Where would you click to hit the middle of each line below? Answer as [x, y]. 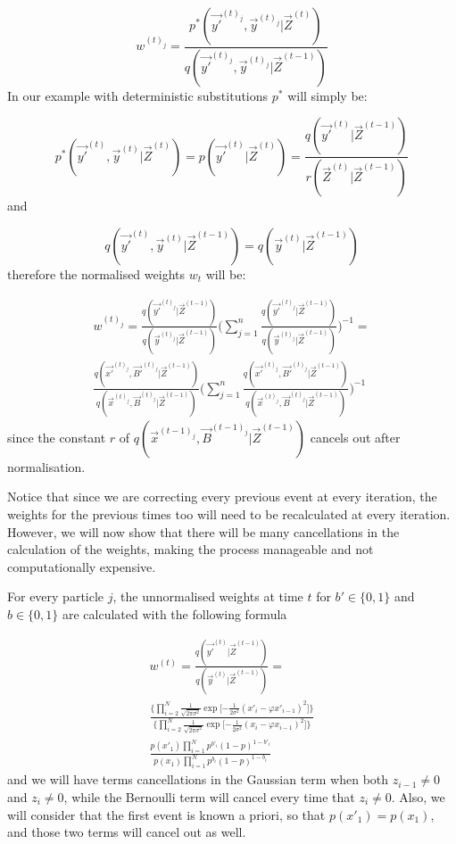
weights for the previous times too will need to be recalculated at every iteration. [229, 514]
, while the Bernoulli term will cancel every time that [209, 797]
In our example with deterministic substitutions [138, 95]
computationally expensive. [82, 566]
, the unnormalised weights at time [208, 596]
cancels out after [355, 437]
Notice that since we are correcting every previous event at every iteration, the [222, 496]
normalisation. [46, 466]
